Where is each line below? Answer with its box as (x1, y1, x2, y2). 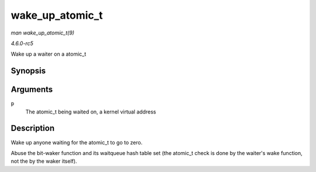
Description (11, 123, 55, 133)
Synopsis (11, 66, 46, 76)
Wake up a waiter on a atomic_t (11, 50, 87, 58)
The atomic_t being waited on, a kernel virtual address (25, 108, 156, 115)
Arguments (11, 85, 53, 95)
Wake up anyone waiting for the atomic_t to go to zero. (11, 139, 143, 146)
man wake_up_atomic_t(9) (11, 29, 74, 36)
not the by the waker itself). (11, 158, 77, 165)
